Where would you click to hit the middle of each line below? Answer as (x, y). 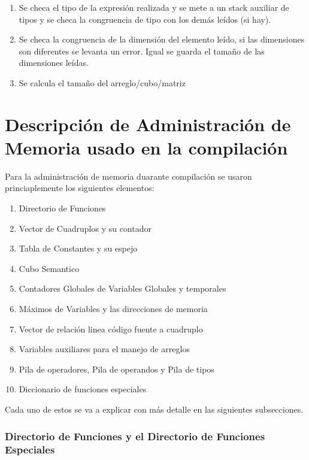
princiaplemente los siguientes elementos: (80, 188)
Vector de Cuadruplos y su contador (85, 228)
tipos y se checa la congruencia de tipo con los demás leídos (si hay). (145, 19)
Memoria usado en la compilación (146, 147)
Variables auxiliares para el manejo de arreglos (104, 349)
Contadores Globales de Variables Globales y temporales (122, 288)
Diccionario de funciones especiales (83, 389)
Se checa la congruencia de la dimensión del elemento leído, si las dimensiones (162, 39)
